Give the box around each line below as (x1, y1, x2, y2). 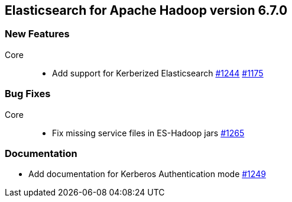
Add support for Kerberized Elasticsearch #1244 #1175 (52, 68, 264, 78)
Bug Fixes (5, 88, 51, 100)
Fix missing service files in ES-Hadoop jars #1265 (52, 127, 245, 138)
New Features (5, 28, 70, 40)
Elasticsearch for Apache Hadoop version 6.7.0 (5, 3, 288, 18)
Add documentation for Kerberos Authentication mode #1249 (28, 169, 266, 179)
